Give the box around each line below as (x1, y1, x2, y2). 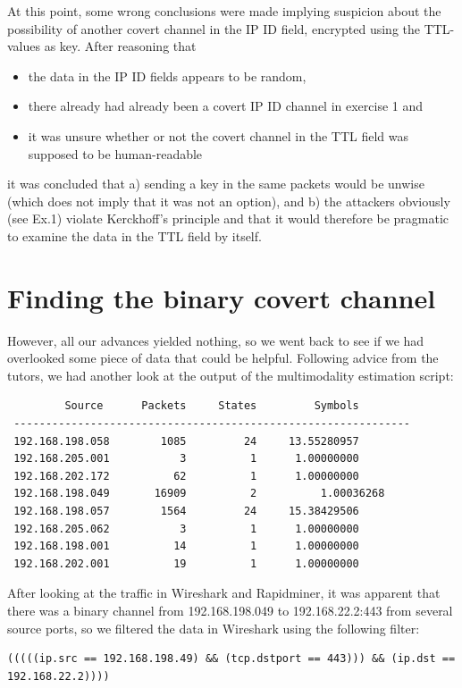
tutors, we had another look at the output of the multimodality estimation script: (7, 365, 454, 384)
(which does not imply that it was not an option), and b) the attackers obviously (7, 191, 450, 210)
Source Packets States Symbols (64, 399, 359, 413)
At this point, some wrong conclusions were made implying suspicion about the (7, 2, 441, 20)
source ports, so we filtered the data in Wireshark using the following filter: (7, 618, 420, 637)
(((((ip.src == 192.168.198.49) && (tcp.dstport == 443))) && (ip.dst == (7, 652, 456, 666)
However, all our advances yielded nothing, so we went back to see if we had (7, 331, 424, 349)
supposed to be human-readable (28, 144, 203, 163)
